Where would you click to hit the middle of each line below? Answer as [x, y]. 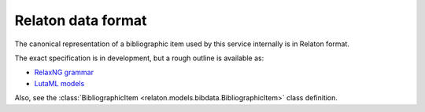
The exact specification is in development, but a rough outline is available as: [139, 58]
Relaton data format [81, 20]
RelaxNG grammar [64, 72]
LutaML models [59, 83]
